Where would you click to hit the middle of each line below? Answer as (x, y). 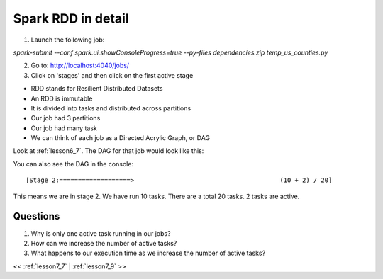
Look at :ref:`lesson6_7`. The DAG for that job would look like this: (109, 151)
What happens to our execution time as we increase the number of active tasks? (148, 253)
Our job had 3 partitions (66, 118)
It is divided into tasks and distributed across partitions (111, 108)
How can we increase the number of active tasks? (104, 243)
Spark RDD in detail (71, 18)
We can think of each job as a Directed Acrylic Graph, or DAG (121, 138)
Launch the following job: (68, 40)
